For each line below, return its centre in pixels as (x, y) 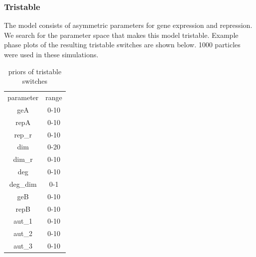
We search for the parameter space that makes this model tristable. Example (121, 35)
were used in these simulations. (51, 54)
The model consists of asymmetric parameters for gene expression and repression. (128, 25)
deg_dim (23, 184)
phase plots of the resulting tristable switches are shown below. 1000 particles (122, 45)
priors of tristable (35, 71)
